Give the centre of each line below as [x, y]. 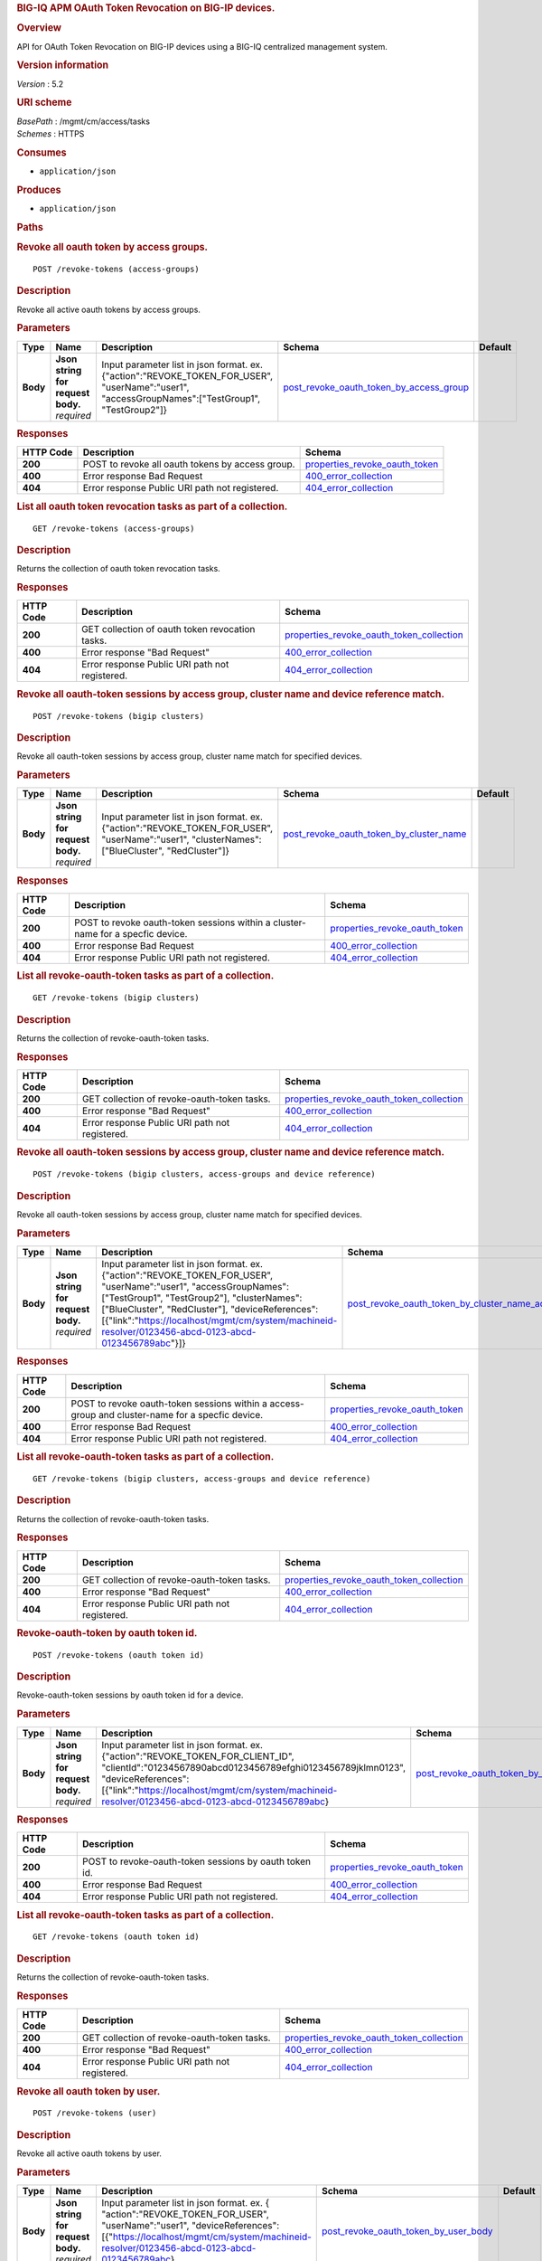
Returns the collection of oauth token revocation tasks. [118, 569]
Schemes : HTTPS [51, 134]
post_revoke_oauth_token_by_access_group [376, 387]
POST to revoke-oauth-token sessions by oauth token [197, 1861]
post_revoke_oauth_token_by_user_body [407, 2231]
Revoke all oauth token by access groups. [112, 247]
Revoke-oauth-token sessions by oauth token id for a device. [130, 1695]
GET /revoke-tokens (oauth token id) [117, 1937]
